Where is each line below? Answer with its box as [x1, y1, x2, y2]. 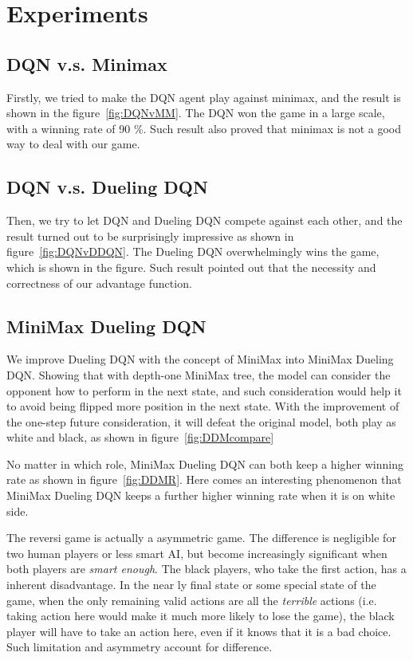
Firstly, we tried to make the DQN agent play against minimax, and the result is [6, 88, 401, 105]
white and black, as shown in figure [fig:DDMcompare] [6, 429, 274, 446]
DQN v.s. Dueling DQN [6, 175, 208, 199]
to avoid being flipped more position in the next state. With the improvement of [6, 398, 399, 414]
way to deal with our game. [6, 136, 140, 152]
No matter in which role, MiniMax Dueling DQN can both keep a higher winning [6, 455, 403, 472]
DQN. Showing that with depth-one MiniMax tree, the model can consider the [6, 366, 391, 383]
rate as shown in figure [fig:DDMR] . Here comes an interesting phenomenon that [6, 471, 402, 488]
